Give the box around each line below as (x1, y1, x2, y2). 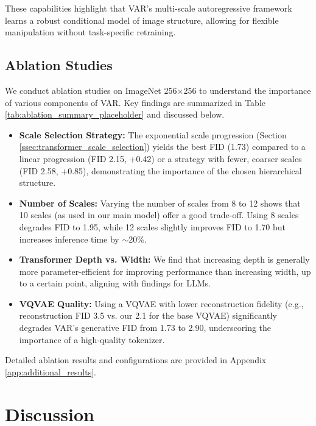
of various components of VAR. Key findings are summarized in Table (5, 96, 266, 108)
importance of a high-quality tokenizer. (19, 333, 165, 346)
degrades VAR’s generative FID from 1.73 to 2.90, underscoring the (19, 321, 272, 334)
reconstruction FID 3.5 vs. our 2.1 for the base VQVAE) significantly (19, 309, 277, 322)
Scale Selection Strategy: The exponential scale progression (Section (19, 128, 287, 141)
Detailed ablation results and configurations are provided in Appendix (5, 353, 267, 366)
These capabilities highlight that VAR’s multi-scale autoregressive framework (5, 2, 292, 14)
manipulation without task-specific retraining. (5, 26, 176, 38)
